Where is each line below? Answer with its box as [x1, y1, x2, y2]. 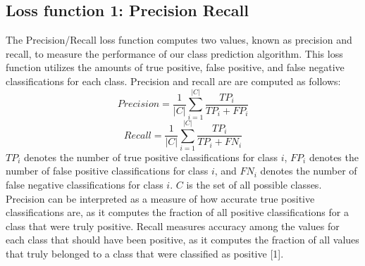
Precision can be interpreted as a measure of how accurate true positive [6, 191, 315, 205]
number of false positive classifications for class [6, 163, 209, 178]
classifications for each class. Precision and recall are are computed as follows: [6, 73, 341, 88]
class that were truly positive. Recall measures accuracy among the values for [6, 218, 340, 233]
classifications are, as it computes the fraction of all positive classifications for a [6, 205, 349, 220]
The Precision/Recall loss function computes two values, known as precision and [6, 32, 352, 47]
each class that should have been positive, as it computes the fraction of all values [6, 232, 359, 247]
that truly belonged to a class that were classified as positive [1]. [6, 246, 284, 260]
